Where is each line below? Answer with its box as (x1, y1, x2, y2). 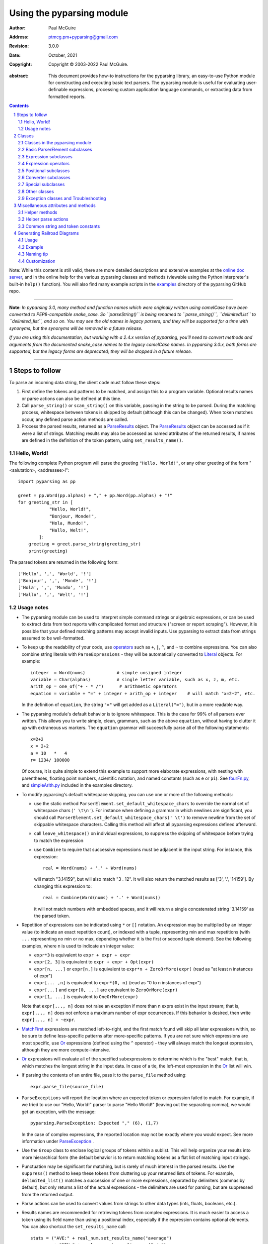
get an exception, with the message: (21, 1109, 96, 1115)
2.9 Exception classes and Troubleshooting (18, 196, 106, 202)
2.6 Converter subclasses (18, 174, 70, 180)
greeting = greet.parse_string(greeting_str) (28, 541, 141, 547)
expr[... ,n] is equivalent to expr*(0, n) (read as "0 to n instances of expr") (34, 980, 201, 986)
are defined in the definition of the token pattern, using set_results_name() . (21, 437, 183, 443)
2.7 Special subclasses (18, 182, 65, 188)
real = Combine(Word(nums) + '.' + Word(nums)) (43, 895, 161, 901)
